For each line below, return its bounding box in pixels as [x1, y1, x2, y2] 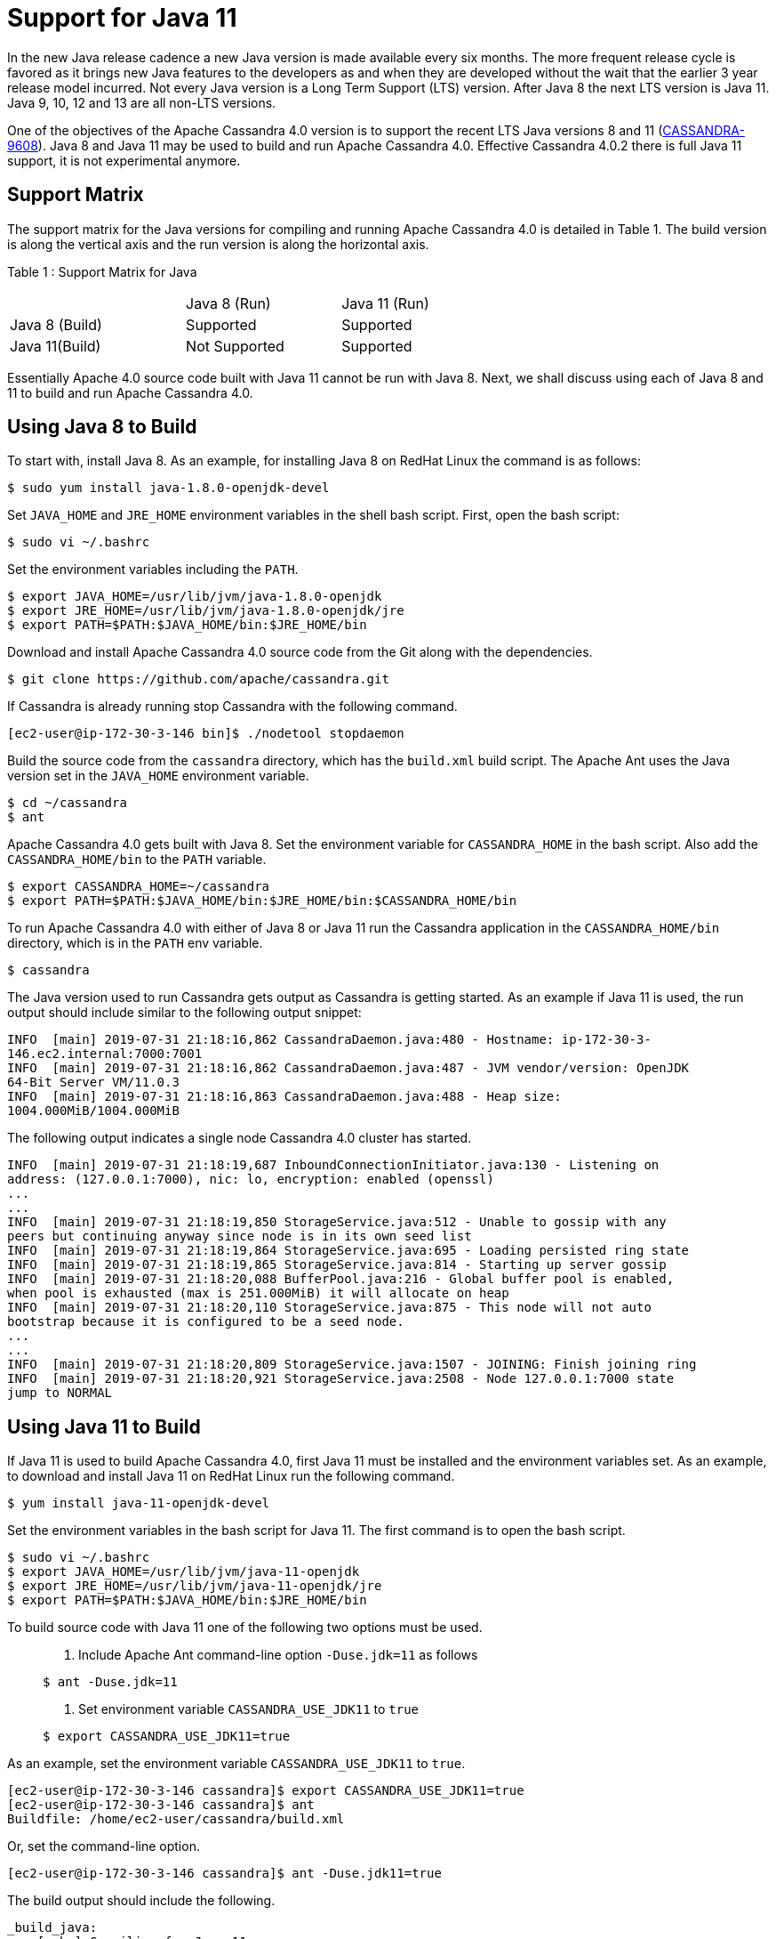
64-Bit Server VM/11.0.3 [7, 1075, 180, 1090]
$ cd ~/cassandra [7, 796, 127, 811]
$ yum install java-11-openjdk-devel [7, 1496, 270, 1511]
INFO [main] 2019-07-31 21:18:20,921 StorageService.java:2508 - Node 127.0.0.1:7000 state [7, 1371, 675, 1386]
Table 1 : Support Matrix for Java [7, 263, 197, 279]
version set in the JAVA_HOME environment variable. [7, 768, 309, 784]
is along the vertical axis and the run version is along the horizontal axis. [7, 236, 429, 252]
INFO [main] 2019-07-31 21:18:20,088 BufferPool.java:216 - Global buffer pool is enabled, [7, 1272, 675, 1287]
